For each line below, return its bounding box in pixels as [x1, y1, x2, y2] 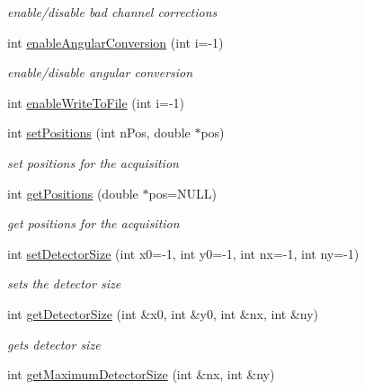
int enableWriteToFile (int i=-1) [7, 93, 185, 111]
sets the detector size [7, 274, 121, 293]
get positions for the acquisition [7, 214, 180, 233]
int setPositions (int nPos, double [7, 123, 191, 142]
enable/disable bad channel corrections [7, 3, 218, 21]
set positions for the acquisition [7, 153, 179, 172]
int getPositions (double [7, 183, 138, 202]
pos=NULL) [148, 183, 218, 202]
